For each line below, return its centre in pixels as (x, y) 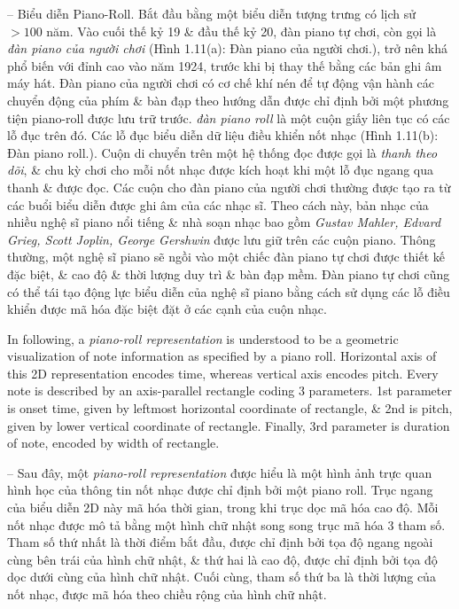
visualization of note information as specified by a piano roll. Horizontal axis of (222, 356)
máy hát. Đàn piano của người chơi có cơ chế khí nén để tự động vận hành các (221, 83)
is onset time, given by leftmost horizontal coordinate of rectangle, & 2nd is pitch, (230, 408)
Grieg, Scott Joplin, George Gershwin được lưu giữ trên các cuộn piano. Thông (222, 239)
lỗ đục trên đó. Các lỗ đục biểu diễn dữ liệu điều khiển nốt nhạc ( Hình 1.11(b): (223, 135)
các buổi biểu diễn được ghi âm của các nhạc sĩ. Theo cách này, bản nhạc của (218, 204)
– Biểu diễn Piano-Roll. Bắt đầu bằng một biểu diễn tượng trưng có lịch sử (211, 13)
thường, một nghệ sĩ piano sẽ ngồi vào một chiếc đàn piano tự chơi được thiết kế (226, 257)
